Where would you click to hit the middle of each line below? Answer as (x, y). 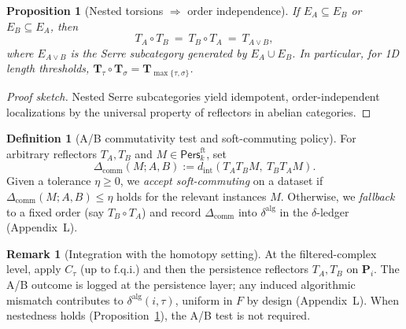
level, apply (34, 269)
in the (294, 211)
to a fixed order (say (55, 211)
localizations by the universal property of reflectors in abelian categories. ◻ (189, 111)
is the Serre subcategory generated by (159, 52)
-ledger (333, 211)
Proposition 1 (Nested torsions (85, 10)
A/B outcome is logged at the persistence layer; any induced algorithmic (181, 284)
